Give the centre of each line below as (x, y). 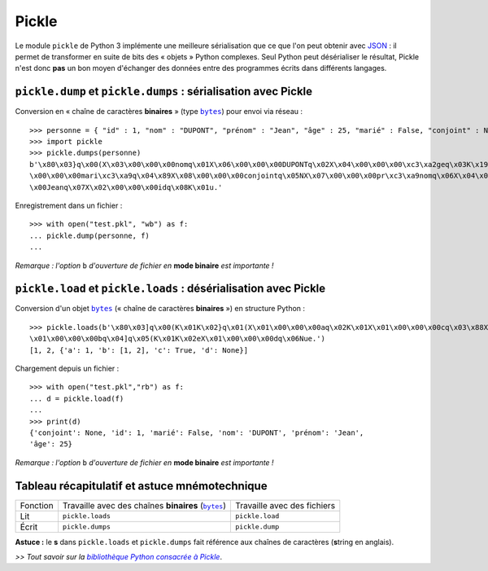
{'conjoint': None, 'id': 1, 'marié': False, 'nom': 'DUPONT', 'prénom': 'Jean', (197, 433)
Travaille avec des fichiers (285, 505)
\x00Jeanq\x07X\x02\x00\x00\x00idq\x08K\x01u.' (126, 187)
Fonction (37, 505)
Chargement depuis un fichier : (67, 368)
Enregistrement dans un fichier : (69, 205)
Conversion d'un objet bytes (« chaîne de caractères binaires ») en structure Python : (160, 309)
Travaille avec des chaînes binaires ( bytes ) (144, 505)
